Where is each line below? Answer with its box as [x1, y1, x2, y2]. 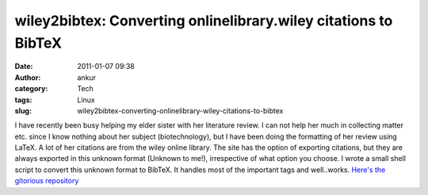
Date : [14, 62, 33, 71]
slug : [14, 105, 32, 115]
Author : [14, 72, 41, 82]
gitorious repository [14, 176, 79, 185]
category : [14, 84, 48, 94]
